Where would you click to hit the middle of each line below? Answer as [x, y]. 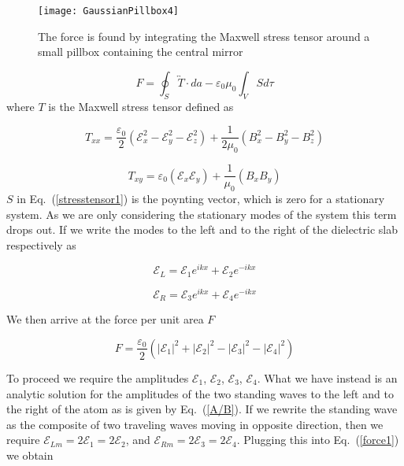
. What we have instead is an [327, 377]
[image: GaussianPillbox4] [108, 11]
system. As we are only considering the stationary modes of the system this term [202, 214]
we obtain [30, 455]
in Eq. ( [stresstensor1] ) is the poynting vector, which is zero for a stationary [201, 198]
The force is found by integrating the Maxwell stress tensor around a [204, 36]
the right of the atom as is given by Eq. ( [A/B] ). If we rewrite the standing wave [202, 409]
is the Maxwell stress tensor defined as [141, 106]
